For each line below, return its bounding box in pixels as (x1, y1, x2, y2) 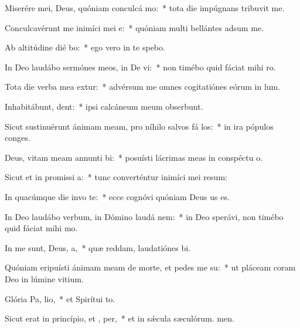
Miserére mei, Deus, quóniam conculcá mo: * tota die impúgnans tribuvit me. (5, 2, 285, 13)
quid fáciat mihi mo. (5, 222, 78, 234)
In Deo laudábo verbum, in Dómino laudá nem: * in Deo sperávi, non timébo (5, 210, 284, 222)
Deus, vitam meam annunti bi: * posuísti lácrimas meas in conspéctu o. (5, 151, 263, 163)
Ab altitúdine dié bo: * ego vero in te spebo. (5, 41, 165, 53)
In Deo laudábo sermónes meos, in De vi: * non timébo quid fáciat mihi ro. (5, 60, 276, 73)
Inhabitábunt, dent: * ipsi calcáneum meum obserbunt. (5, 100, 203, 112)
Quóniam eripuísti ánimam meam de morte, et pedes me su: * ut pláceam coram (5, 261, 296, 273)
